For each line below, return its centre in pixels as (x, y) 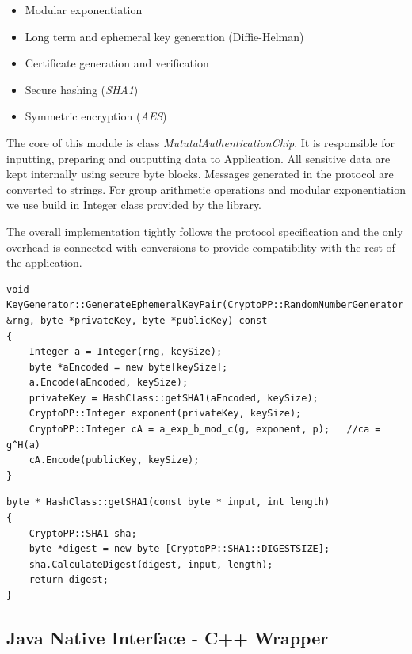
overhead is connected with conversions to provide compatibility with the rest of (201, 247)
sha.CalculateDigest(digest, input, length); (151, 564)
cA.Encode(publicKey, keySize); (114, 460)
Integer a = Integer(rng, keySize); (126, 352)
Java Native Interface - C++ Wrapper (168, 637)
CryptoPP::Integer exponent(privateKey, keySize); (165, 414)
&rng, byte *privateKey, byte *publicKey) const (137, 320)
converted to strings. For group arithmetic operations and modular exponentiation (206, 189)
